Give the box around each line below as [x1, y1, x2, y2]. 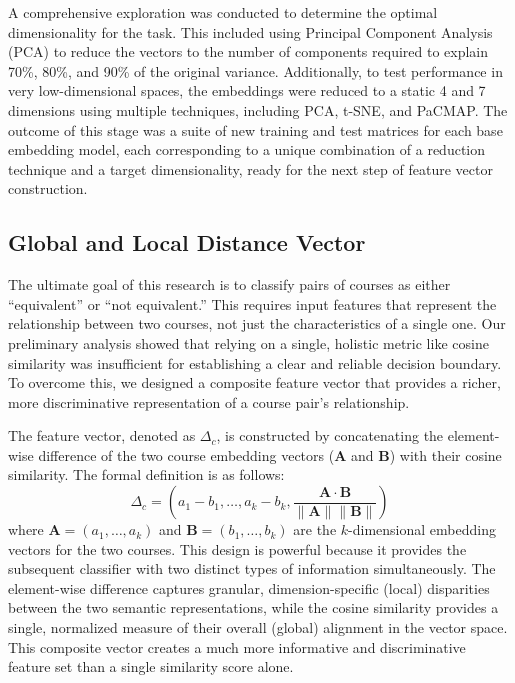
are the [293, 519, 337, 540]
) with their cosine [389, 444, 502, 465]
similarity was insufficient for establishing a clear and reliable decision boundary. [8, 352, 502, 373]
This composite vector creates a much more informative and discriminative [8, 636, 466, 657]
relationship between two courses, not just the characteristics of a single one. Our [8, 313, 506, 334]
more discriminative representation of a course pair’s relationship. [8, 391, 410, 412]
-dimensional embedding [348, 519, 496, 540]
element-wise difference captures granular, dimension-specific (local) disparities [8, 577, 490, 598]
